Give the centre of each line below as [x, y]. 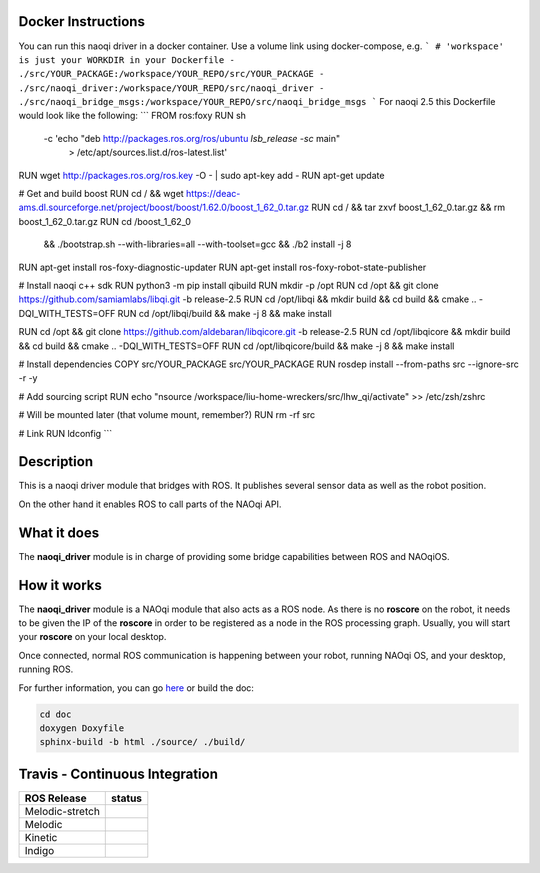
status [127, 798]
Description [56, 461]
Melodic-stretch [62, 811]
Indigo [39, 850]
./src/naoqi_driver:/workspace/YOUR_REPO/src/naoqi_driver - [171, 88]
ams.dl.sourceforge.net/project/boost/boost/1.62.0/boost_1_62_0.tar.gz [164, 207]
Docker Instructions [81, 21]
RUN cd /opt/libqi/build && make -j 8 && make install [224, 313]
